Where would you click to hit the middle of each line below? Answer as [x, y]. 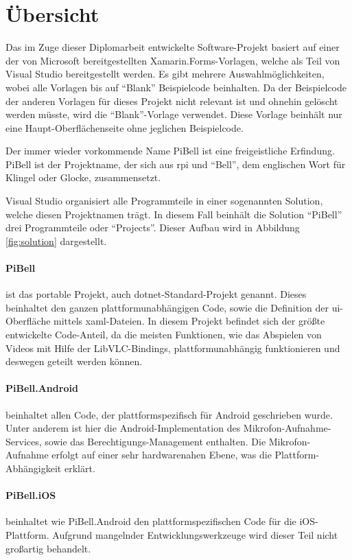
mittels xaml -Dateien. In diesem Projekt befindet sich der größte [189, 321]
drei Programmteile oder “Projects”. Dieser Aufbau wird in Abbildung [153, 227]
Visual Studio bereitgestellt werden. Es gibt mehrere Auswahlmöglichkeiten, [165, 74]
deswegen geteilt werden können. [74, 361]
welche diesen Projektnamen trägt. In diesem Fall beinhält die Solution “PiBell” [174, 214]
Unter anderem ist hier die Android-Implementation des [123, 428]
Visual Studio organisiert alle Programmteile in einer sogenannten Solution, [164, 201]
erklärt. [80, 468]
